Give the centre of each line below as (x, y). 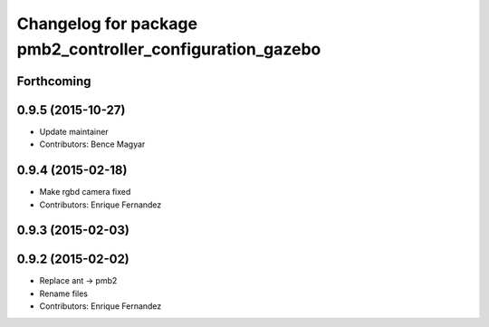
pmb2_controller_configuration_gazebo (169, 49)
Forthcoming (54, 81)
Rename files (63, 293)
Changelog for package (107, 24)
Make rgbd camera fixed (85, 192)
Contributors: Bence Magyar (92, 144)
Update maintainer (74, 131)
